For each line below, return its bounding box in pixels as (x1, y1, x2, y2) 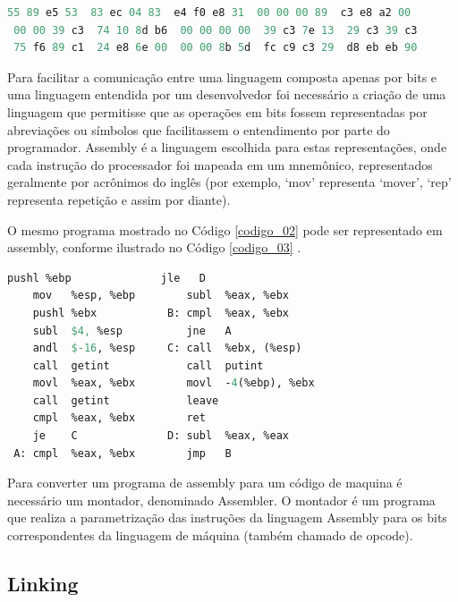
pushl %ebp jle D (7, 271, 206, 284)
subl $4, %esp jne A (32, 324, 232, 337)
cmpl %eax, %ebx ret (32, 411, 206, 425)
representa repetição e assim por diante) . (7, 190, 231, 208)
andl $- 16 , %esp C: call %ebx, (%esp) (32, 342, 302, 355)
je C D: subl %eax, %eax (32, 429, 289, 443)
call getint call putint (32, 359, 264, 372)
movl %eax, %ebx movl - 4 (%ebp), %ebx (32, 377, 315, 390)
